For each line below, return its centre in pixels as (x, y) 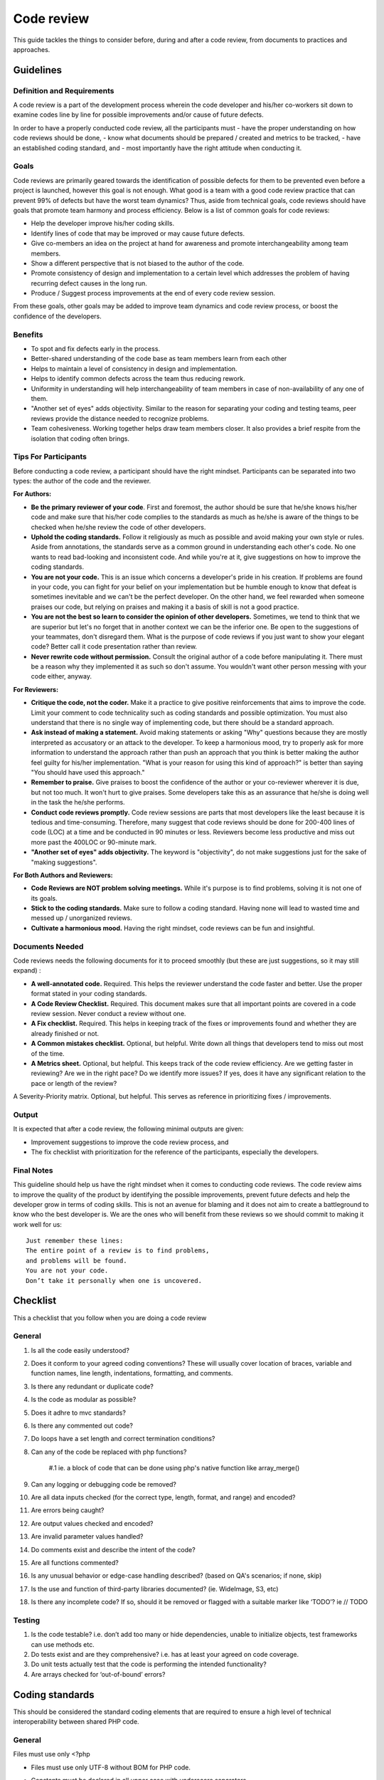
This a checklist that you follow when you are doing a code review (110, 1318)
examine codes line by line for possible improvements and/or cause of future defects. (139, 115)
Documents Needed (48, 946)
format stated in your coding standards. (89, 994)
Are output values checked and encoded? (92, 1523)
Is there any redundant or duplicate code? (92, 1386)
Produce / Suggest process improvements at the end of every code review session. (153, 293)
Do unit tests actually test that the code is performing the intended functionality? (149, 1664)
